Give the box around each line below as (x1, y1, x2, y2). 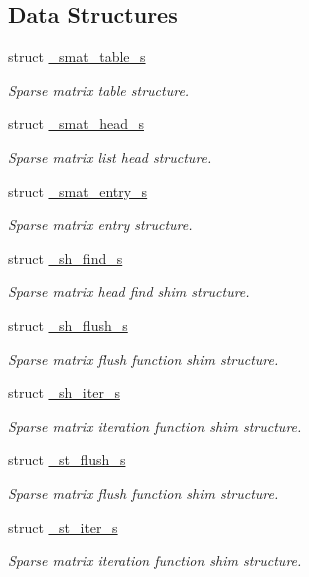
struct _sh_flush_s (8, 314, 128, 335)
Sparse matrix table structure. (8, 79, 190, 100)
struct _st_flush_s (8, 449, 126, 470)
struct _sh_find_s (8, 247, 123, 268)
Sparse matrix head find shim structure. (8, 281, 250, 302)
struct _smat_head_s (8, 113, 144, 134)
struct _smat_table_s (8, 46, 146, 67)
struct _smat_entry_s (8, 180, 148, 201)
